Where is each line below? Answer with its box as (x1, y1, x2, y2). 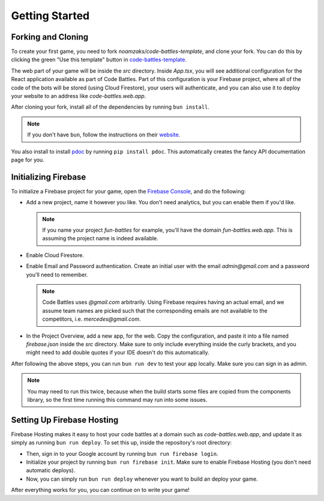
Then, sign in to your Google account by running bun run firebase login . (26, 450, 218, 457)
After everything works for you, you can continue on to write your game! (11, 487, 190, 494)
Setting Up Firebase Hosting (11, 414, 119, 425)
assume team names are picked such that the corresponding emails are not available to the (42, 307, 268, 314)
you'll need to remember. (26, 271, 88, 278)
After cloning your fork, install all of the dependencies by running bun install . (11, 103, 210, 111)
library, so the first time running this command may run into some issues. (27, 396, 208, 403)
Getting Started (11, 9, 90, 22)
